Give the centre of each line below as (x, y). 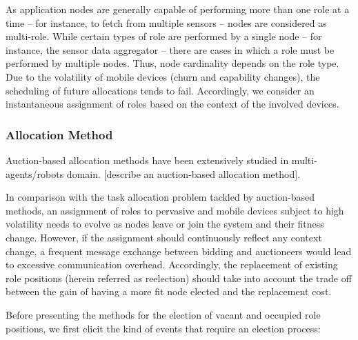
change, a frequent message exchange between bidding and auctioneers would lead (179, 251)
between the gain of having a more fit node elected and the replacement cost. (169, 291)
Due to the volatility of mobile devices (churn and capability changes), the (163, 76)
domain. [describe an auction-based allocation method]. (183, 173)
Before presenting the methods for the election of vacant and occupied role (163, 314)
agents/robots (35, 173)
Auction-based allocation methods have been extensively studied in (147, 160)
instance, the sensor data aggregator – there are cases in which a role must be (170, 49)
